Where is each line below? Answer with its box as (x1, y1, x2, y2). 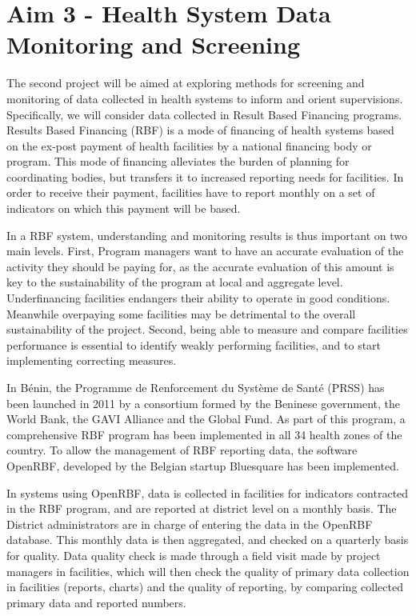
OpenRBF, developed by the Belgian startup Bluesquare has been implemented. (6, 457, 399, 474)
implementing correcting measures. (6, 352, 177, 369)
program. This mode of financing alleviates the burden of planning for (6, 153, 350, 170)
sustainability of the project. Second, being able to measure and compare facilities (6, 321, 408, 338)
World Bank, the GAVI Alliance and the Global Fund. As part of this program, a (6, 410, 406, 427)
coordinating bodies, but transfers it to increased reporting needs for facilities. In (6, 168, 404, 185)
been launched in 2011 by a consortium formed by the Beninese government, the (6, 394, 400, 411)
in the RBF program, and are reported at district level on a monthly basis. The (6, 500, 397, 517)
